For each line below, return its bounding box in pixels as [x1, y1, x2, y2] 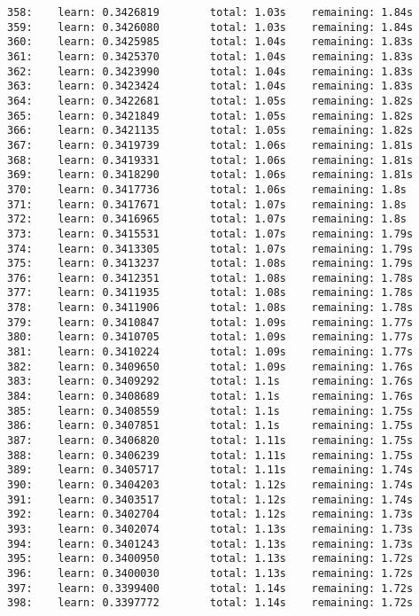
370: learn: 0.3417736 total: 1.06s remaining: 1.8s [7, 183, 407, 196]
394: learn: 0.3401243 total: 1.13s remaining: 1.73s [7, 537, 414, 550]
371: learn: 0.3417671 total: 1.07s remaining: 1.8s [7, 198, 407, 211]
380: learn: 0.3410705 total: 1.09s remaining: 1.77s [7, 331, 414, 344]
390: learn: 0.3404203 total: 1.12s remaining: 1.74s [7, 479, 414, 491]
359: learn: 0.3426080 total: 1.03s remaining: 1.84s [7, 20, 414, 34]
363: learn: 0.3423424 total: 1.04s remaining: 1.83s [7, 80, 414, 93]
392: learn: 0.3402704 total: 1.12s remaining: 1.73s [7, 508, 414, 521]
